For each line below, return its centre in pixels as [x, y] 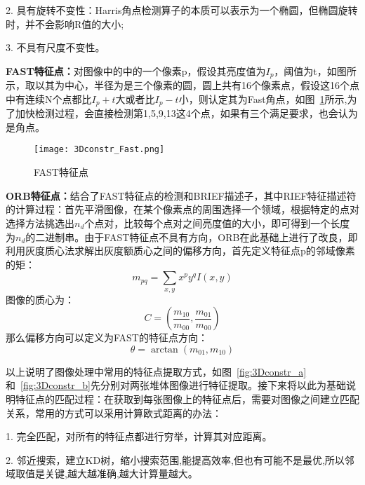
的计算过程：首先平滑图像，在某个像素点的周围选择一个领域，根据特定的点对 [182, 209]
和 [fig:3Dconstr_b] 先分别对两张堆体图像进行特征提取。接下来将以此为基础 [176, 385]
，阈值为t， [300, 70]
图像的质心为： [40, 299]
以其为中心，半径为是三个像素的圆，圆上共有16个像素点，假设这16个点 [197, 85]
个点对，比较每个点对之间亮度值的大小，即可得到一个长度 [217, 223]
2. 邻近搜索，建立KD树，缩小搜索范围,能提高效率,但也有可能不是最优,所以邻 [180, 459]
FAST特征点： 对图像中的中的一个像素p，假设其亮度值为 [136, 70]
